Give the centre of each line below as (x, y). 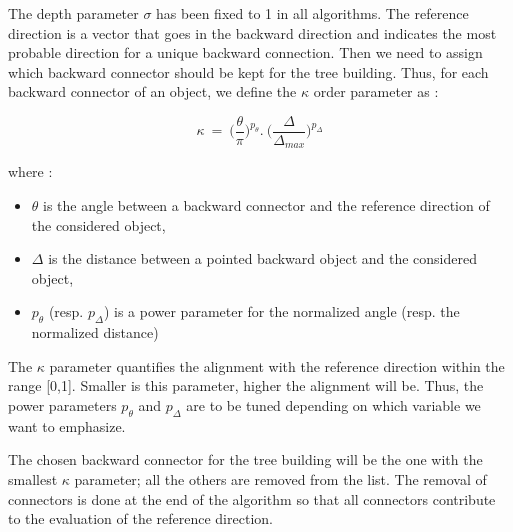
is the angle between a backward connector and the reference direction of (266, 205)
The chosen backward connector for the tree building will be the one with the (245, 459)
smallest (33, 479)
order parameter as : (376, 91)
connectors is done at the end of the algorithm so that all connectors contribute (252, 498)
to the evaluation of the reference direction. (140, 518)
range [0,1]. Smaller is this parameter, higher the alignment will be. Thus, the (246, 385)
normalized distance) (95, 332)
